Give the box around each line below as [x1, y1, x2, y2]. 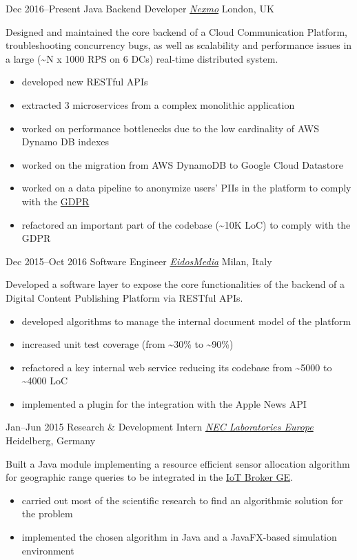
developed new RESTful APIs [21, 74, 148, 89]
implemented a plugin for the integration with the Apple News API [21, 396, 307, 411]
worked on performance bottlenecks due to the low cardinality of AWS [21, 121, 319, 135]
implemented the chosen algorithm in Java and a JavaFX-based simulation [21, 530, 337, 544]
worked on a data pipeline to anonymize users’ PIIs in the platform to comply [21, 180, 351, 195]
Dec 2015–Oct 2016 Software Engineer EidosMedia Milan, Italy [6, 253, 272, 268]
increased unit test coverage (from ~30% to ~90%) [21, 337, 234, 351]
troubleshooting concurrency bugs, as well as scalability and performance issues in [6, 38, 352, 52]
